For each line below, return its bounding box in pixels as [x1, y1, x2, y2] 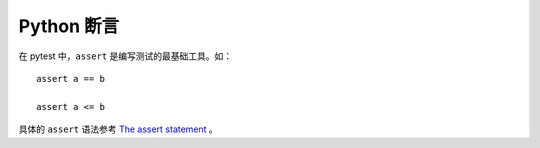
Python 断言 [18, 15, 120, 37]
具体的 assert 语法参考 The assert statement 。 [18, 123, 219, 135]
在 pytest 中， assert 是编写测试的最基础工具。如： [18, 50, 233, 62]
